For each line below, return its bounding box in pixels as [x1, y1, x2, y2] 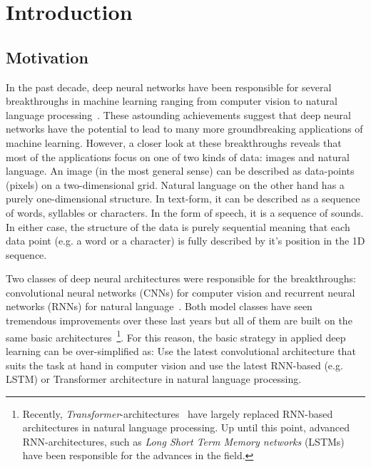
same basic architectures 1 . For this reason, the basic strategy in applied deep [6, 327, 346, 344]
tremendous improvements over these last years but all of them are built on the [6, 313, 352, 328]
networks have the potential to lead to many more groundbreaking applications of [6, 121, 363, 136]
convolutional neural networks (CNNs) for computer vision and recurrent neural [6, 284, 355, 299]
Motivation [6, 46, 88, 68]
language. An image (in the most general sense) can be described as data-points [6, 163, 355, 178]
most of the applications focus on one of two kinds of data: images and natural [6, 149, 350, 164]
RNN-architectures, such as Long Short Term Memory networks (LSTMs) [22, 433, 345, 448]
